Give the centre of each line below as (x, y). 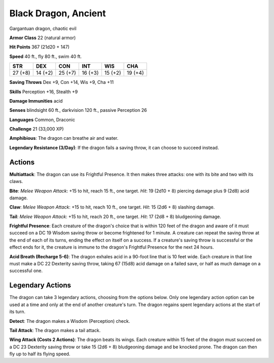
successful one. (26, 271)
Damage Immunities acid (36, 101)
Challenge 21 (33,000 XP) (37, 129)
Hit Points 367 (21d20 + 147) (39, 47)
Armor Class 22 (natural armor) (43, 38)
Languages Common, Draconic (42, 119)
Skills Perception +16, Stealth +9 (44, 92)
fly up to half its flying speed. (40, 354)
